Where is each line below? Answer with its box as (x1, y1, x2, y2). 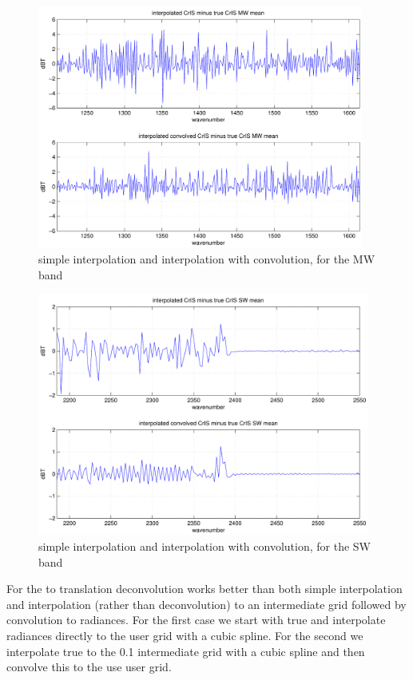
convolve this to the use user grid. (6, 658, 172, 675)
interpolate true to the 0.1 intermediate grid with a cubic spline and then (6, 642, 365, 659)
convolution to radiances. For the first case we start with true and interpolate (6, 611, 386, 628)
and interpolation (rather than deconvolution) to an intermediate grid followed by (6, 595, 407, 612)
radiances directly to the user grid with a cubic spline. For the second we (6, 627, 363, 644)
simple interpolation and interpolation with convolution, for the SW (38, 538, 371, 555)
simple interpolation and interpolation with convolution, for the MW (38, 250, 375, 267)
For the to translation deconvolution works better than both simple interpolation (6, 580, 403, 597)
